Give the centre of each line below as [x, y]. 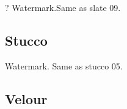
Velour [26, 98]
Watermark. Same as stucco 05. [64, 65]
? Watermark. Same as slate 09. [63, 7]
